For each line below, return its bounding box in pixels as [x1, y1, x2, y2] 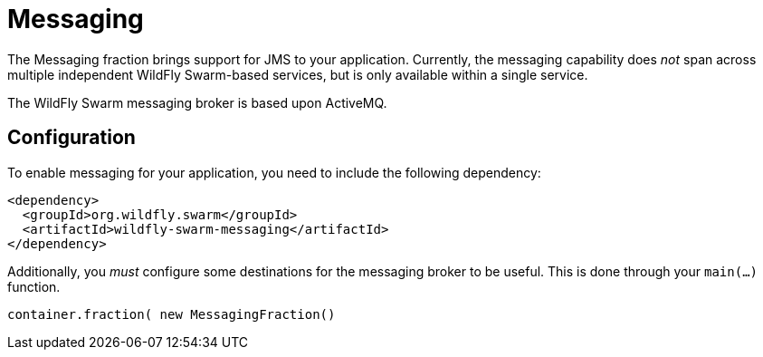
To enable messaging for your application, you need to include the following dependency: [7, 164, 541, 180]
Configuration [7, 126, 136, 150]
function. [7, 278, 61, 294]
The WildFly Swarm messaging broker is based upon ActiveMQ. [7, 94, 387, 111]
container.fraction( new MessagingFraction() [7, 306, 336, 322]
